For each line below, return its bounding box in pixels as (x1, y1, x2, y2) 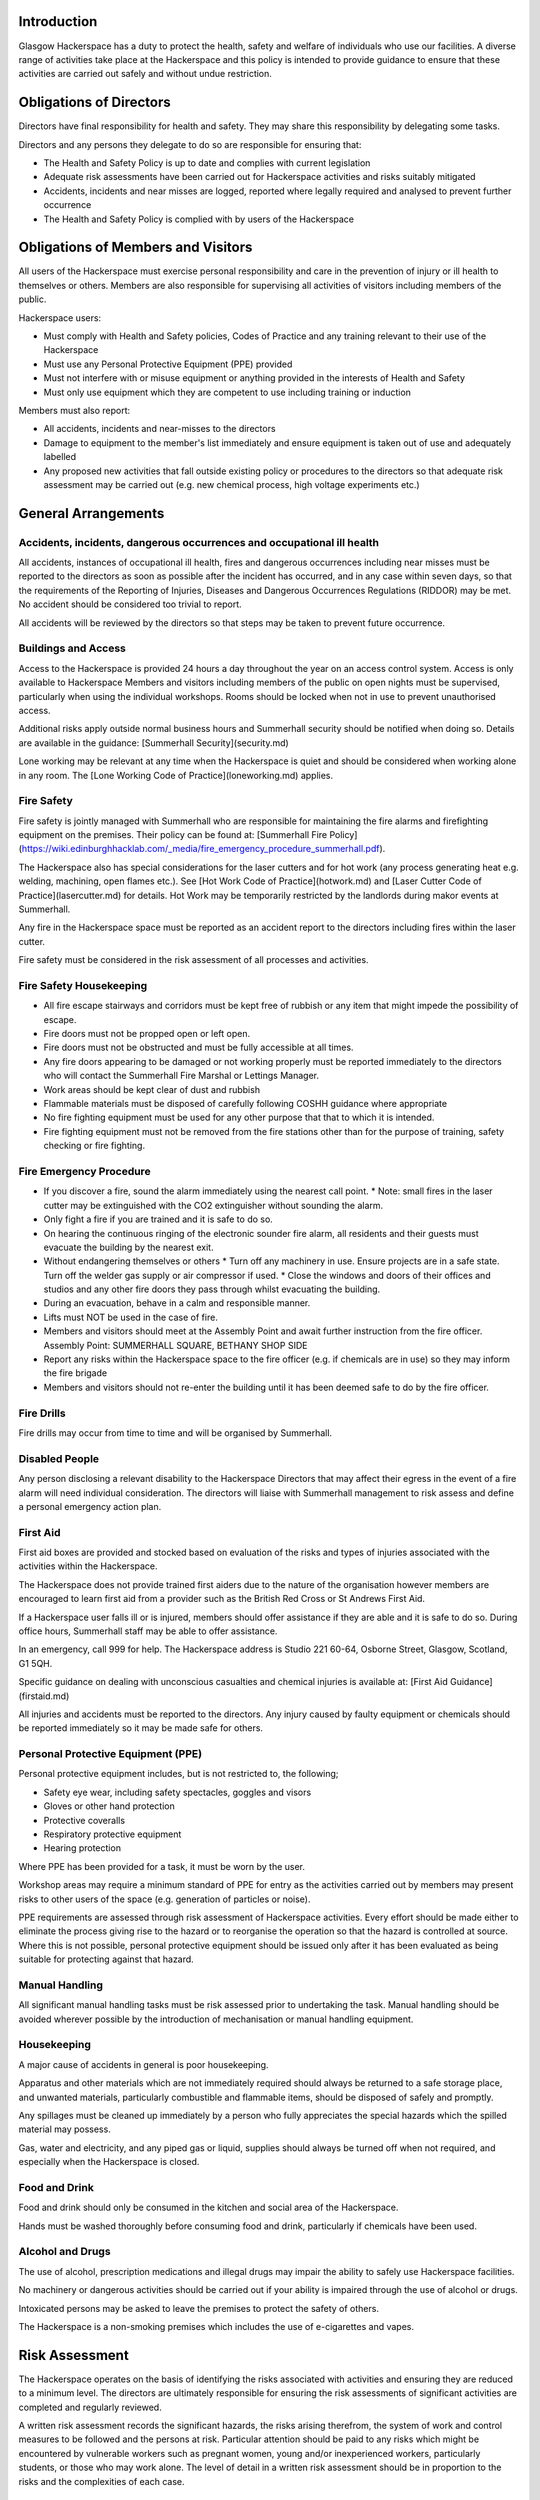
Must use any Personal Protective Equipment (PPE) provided (43, 358, 293, 370)
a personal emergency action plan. (18, 1500, 162, 1512)
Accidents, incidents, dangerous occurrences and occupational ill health (18, 535, 380, 549)
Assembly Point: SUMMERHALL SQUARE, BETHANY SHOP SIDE (43, 1339, 308, 1351)
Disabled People (18, 1451, 100, 1465)
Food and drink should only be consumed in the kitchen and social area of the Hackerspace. (18, 2201, 399, 2214)
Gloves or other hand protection (43, 1800, 175, 1812)
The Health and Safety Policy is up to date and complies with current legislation (43, 156, 371, 169)
